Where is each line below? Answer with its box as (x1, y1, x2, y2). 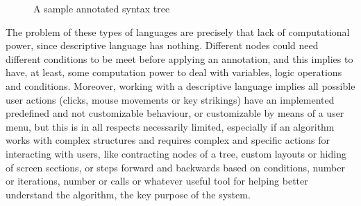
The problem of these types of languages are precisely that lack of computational (6, 24, 350, 39)
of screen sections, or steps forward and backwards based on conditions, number (6, 160, 345, 174)
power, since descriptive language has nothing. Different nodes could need (6, 38, 319, 53)
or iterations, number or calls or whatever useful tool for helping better (6, 174, 308, 188)
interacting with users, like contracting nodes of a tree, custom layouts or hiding (6, 146, 346, 160)
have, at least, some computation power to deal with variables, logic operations (6, 65, 342, 79)
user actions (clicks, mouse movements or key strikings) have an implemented (6, 92, 335, 106)
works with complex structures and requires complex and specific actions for (6, 133, 330, 147)
